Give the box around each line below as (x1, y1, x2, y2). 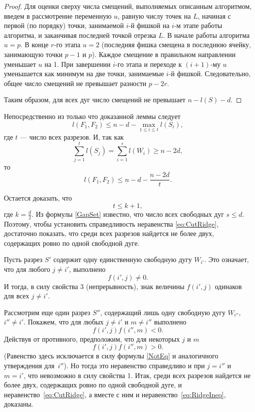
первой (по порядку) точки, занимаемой (4, 20, 124, 30)
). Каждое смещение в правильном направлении (92, 49, 236, 59)
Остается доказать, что (4, 193, 72, 203)
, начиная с (197, 10, 231, 21)
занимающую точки (4, 49, 63, 59)
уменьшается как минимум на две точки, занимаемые (4, 68, 164, 79)
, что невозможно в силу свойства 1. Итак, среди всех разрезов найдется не (24, 370, 251, 380)
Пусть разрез (4, 254, 43, 265)
